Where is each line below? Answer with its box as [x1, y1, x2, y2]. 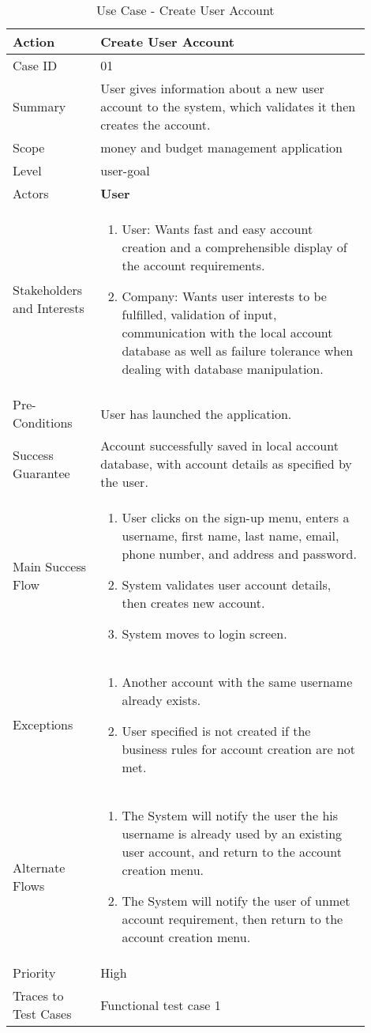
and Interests [13, 299, 84, 317]
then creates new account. [122, 594, 265, 612]
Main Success [13, 557, 87, 575]
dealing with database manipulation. [122, 360, 324, 378]
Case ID [13, 56, 58, 74]
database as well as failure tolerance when [122, 341, 354, 360]
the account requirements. [122, 256, 265, 274]
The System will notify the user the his [122, 806, 339, 824]
